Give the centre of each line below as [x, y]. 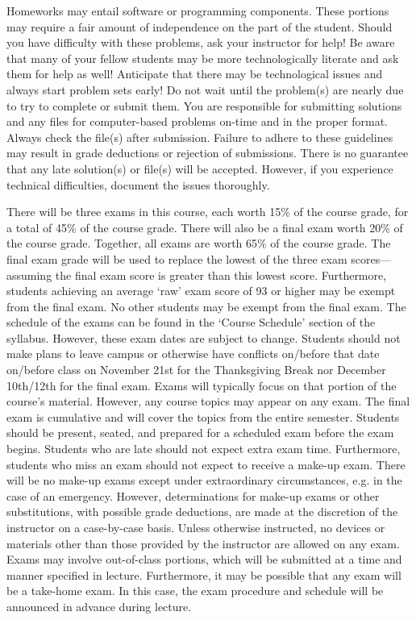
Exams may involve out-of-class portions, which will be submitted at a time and [204, 559]
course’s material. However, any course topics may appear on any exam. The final [208, 401]
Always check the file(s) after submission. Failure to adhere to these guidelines [200, 137]
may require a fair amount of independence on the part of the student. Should [200, 26]
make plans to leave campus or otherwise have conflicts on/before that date [193, 354]
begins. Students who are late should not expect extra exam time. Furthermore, [204, 449]
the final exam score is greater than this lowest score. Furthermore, [221, 275]
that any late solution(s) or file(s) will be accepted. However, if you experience [200, 168]
